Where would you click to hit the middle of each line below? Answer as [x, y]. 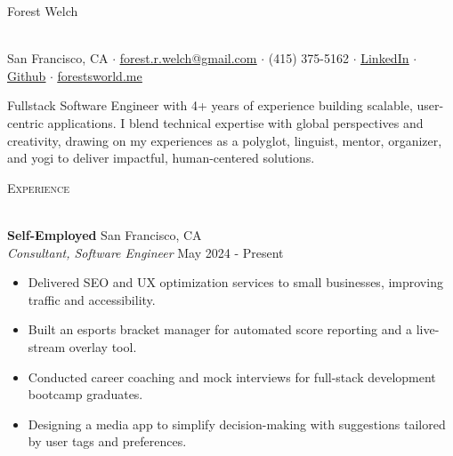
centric [25, 122]
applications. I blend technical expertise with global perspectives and [235, 122]
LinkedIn [385, 58]
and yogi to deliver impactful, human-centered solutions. [161, 158]
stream [47, 346]
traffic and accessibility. [92, 299]
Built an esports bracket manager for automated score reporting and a [220, 329]
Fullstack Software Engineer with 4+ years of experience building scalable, [210, 105]
